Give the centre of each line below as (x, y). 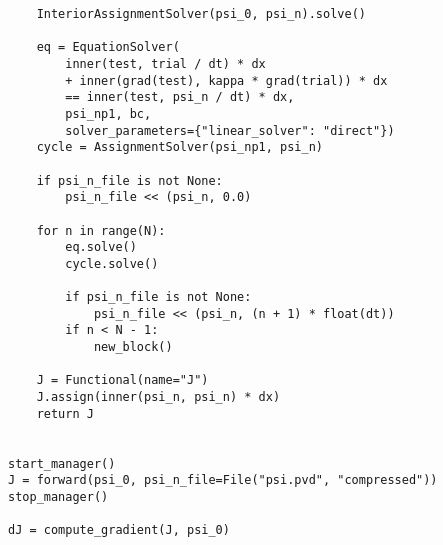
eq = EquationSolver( (108, 47)
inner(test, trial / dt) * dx (165, 63)
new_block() (133, 347)
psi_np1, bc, (108, 113)
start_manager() (62, 463)
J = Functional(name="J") (122, 380)
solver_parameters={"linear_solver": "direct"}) (230, 130)
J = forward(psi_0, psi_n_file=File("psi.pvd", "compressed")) (223, 480)
